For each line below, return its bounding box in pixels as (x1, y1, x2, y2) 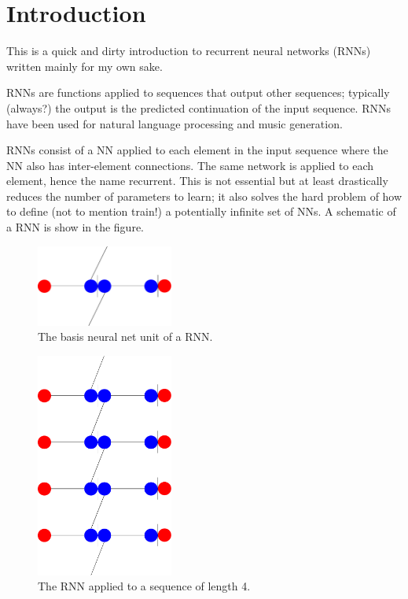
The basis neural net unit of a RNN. (38, 328, 213, 345)
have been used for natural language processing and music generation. (6, 115, 343, 131)
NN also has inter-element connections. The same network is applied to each (6, 157, 374, 173)
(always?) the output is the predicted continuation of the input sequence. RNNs (6, 99, 391, 116)
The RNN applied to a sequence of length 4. (38, 578, 251, 594)
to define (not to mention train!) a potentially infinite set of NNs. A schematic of (6, 203, 396, 220)
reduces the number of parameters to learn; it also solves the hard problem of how (6, 187, 402, 204)
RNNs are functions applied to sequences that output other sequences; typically (6, 84, 390, 101)
